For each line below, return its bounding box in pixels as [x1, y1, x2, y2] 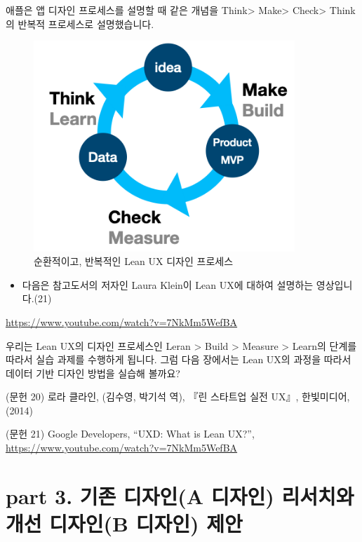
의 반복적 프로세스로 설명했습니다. [6, 16, 154, 31]
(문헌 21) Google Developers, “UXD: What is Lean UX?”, [6, 426, 255, 441]
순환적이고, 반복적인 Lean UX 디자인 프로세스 [34, 254, 234, 269]
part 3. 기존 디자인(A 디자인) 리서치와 [6, 481, 354, 510]
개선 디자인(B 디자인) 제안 [6, 509, 243, 538]
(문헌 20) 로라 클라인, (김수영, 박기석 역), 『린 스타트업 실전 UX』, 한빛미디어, [6, 389, 350, 404]
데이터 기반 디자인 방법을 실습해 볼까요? [6, 365, 180, 380]
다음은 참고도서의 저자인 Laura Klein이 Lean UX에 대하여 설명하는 [22, 277, 314, 292]
